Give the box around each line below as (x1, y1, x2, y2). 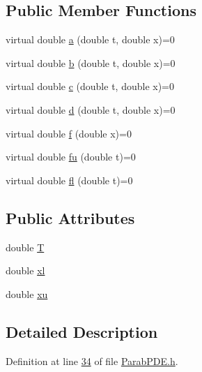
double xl (6, 263, 45, 278)
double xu (6, 286, 48, 301)
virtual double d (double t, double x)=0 (6, 102, 176, 117)
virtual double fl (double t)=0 (6, 172, 133, 187)
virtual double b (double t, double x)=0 (6, 55, 176, 70)
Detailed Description (6, 320, 158, 342)
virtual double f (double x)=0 (6, 126, 132, 140)
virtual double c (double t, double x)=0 (6, 79, 174, 94)
